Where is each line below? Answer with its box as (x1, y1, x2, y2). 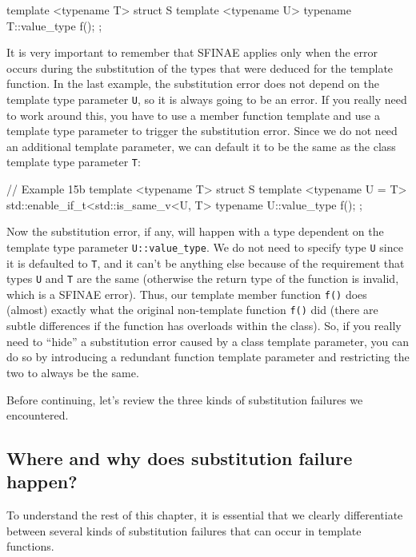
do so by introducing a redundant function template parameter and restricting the (6, 348, 410, 365)
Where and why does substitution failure (6, 446, 353, 471)
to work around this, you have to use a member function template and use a (6, 106, 380, 123)
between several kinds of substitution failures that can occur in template (6, 522, 362, 539)
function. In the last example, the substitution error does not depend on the (6, 75, 379, 92)
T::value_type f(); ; (6, 17, 102, 34)
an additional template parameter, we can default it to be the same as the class (6, 137, 396, 154)
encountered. (6, 407, 69, 424)
